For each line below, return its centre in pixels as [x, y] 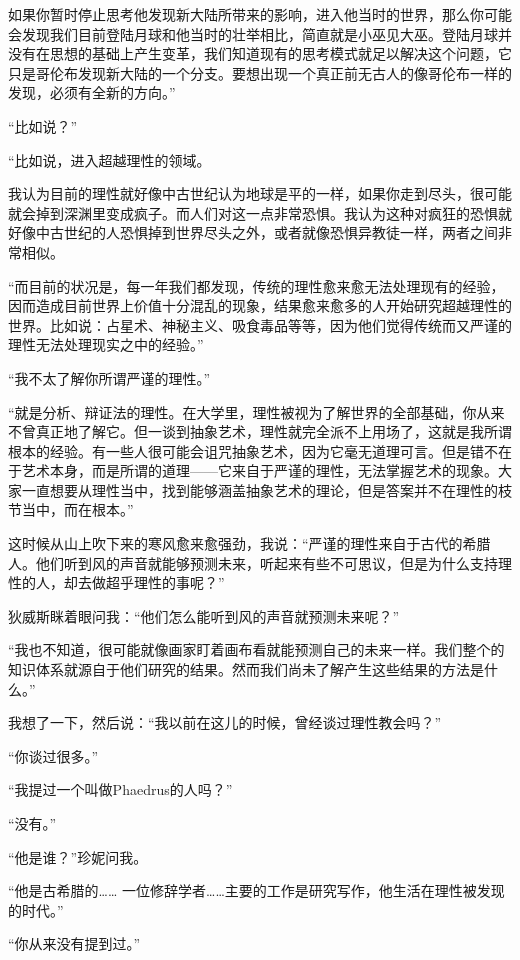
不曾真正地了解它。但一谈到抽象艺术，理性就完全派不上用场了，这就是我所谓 [260, 431]
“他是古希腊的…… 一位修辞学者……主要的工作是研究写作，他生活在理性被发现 [256, 890]
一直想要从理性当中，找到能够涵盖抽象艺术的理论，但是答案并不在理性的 [259, 489]
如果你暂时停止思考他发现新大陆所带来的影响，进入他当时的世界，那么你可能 [260, 14]
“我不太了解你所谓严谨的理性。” [109, 377]
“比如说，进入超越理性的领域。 [109, 159]
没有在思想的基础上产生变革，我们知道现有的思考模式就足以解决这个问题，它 [260, 53]
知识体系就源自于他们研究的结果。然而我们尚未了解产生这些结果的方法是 [246, 669]
